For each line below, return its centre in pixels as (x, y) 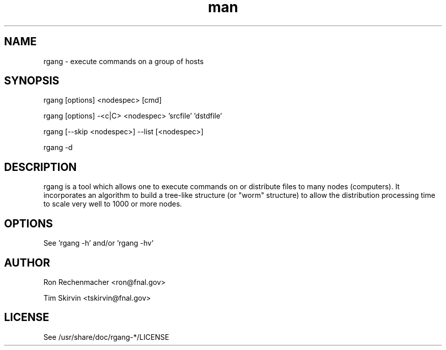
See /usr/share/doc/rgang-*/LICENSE (106, 337)
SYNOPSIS (32, 81)
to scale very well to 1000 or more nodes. (113, 204)
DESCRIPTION (40, 167)
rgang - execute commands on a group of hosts (123, 61)
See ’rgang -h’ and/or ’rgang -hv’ (99, 243)
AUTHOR (27, 262)
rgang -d (58, 148)
